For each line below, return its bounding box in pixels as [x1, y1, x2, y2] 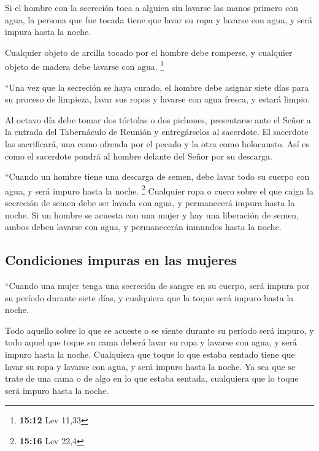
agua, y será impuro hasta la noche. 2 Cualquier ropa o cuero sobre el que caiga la [5, 182, 313, 197]
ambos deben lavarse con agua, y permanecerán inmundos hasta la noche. [5, 220, 282, 233]
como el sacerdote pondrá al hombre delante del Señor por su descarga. [5, 149, 273, 162]
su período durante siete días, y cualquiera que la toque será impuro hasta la [5, 291, 294, 304]
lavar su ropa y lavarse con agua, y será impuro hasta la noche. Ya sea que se [5, 360, 296, 372]
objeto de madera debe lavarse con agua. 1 [5, 58, 164, 73]
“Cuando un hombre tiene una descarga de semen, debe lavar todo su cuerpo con [5, 170, 310, 183]
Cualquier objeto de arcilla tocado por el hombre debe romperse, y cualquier [5, 45, 293, 58]
